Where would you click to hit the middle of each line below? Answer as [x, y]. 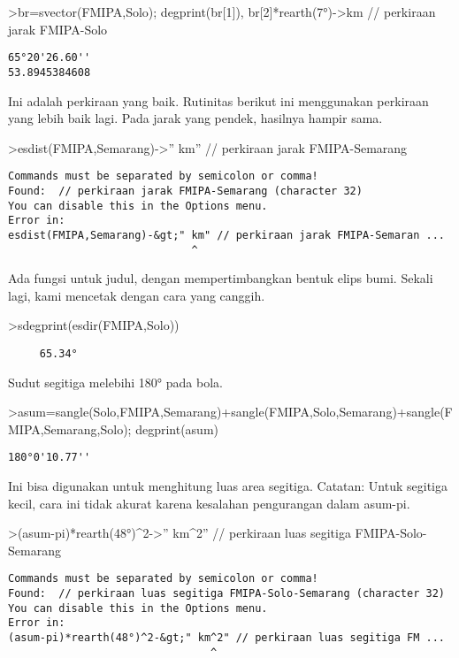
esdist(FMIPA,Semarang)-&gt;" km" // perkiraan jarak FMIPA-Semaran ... [226, 235]
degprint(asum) [177, 428]
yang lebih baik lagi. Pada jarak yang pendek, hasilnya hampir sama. [195, 118]
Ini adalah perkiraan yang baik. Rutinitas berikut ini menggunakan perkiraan [218, 100]
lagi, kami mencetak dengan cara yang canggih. [137, 295]
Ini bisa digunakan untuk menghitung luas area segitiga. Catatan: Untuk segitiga [228, 486]
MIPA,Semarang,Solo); [70, 428]
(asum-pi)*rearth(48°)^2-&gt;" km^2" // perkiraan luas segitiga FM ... [226, 638]
